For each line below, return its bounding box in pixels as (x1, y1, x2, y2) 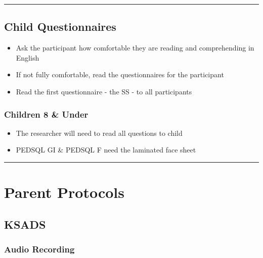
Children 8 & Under (4, 108, 89, 120)
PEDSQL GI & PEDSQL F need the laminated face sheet (16, 144, 196, 155)
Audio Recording (4, 243, 75, 255)
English (16, 52, 39, 63)
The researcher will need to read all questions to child (16, 127, 183, 138)
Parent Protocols (4, 182, 124, 202)
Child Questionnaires (4, 19, 116, 34)
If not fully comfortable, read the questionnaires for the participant (16, 69, 224, 80)
